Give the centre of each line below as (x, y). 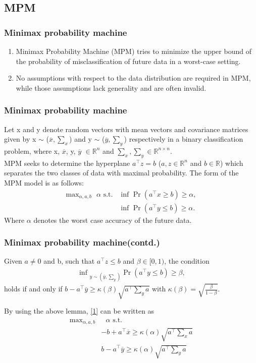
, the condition (187, 261)
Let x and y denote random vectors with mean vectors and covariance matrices (126, 129)
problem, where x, (32, 150)
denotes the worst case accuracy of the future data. (113, 220)
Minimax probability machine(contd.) (82, 242)
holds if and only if (33, 289)
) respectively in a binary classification (184, 139)
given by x (20, 139)
